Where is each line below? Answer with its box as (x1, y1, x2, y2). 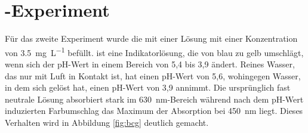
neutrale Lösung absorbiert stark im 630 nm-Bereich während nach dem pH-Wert (5, 92, 304, 105)
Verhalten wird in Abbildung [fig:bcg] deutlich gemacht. (5, 116, 209, 128)
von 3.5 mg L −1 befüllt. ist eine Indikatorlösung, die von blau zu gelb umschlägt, (5, 44, 304, 58)
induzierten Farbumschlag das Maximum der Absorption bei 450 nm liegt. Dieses (5, 104, 303, 117)
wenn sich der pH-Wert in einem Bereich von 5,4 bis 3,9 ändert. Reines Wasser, (5, 57, 295, 70)
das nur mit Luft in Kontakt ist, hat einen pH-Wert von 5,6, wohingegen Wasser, (5, 69, 301, 82)
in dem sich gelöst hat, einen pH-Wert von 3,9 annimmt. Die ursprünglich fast (5, 81, 291, 94)
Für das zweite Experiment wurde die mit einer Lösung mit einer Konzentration (5, 32, 298, 45)
